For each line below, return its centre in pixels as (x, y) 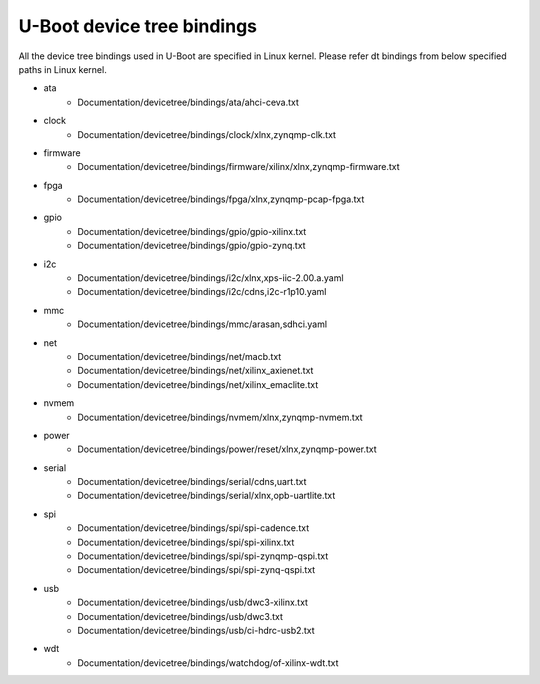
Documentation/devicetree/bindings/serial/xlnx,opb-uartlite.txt (206, 496)
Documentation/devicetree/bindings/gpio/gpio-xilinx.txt (192, 231)
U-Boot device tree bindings (138, 26)
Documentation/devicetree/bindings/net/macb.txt (179, 356)
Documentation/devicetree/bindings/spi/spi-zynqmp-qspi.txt (203, 556)
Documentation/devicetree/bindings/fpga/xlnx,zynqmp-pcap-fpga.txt (221, 199)
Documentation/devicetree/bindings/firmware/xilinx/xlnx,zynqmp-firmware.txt (238, 167)
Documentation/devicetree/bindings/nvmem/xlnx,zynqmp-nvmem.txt (220, 417)
